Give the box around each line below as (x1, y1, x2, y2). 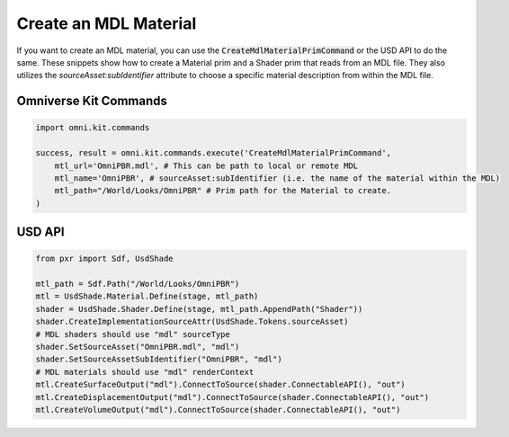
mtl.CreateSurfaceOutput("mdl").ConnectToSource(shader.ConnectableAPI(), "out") (35, 379, 406, 390)
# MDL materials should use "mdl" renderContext (35, 367, 254, 377)
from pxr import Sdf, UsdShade (35, 254, 174, 264)
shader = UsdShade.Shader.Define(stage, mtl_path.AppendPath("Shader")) (35, 304, 363, 314)
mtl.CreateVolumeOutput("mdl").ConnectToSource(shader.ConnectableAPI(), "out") (35, 405, 401, 415)
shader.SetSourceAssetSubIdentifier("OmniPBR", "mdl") (35, 354, 282, 364)
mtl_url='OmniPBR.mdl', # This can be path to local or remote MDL (54, 160, 359, 171)
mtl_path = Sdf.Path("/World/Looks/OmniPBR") (35, 279, 240, 290)
